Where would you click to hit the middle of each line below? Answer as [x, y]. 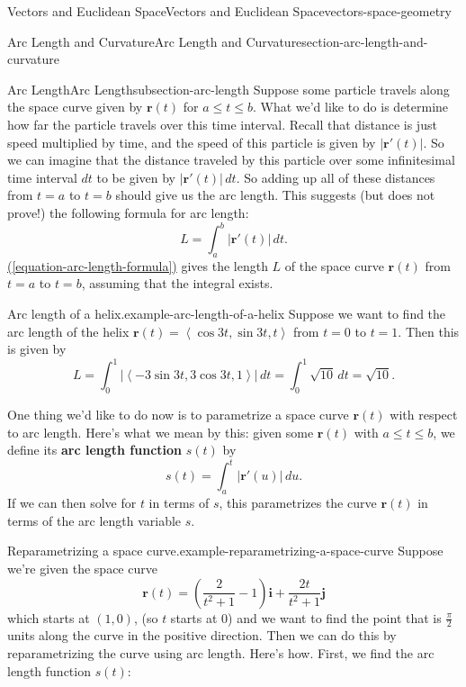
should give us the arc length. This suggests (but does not [275, 195]
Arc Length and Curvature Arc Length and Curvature [155, 41]
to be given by [136, 177]
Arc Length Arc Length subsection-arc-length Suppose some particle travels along [229, 89]
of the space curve [334, 265]
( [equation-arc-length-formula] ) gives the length [138, 265]
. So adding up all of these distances [336, 177]
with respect [424, 415]
